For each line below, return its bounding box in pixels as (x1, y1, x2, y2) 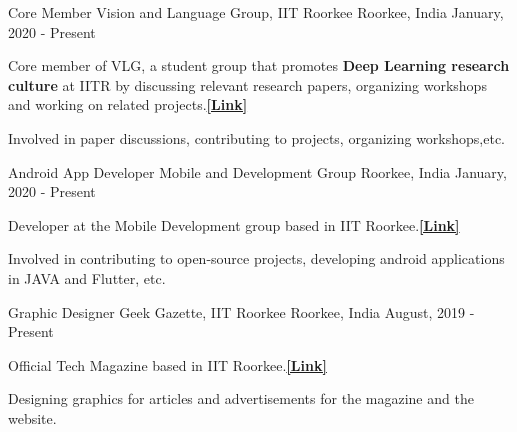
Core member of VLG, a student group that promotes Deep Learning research (8, 55, 510, 76)
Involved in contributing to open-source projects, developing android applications (8, 248, 505, 269)
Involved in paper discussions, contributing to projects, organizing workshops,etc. (8, 127, 505, 148)
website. (8, 407, 57, 428)
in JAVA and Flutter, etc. (8, 267, 166, 288)
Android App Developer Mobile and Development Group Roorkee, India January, (8, 161, 507, 182)
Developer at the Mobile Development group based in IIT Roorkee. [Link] (8, 214, 460, 235)
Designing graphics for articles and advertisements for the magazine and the (8, 388, 474, 409)
